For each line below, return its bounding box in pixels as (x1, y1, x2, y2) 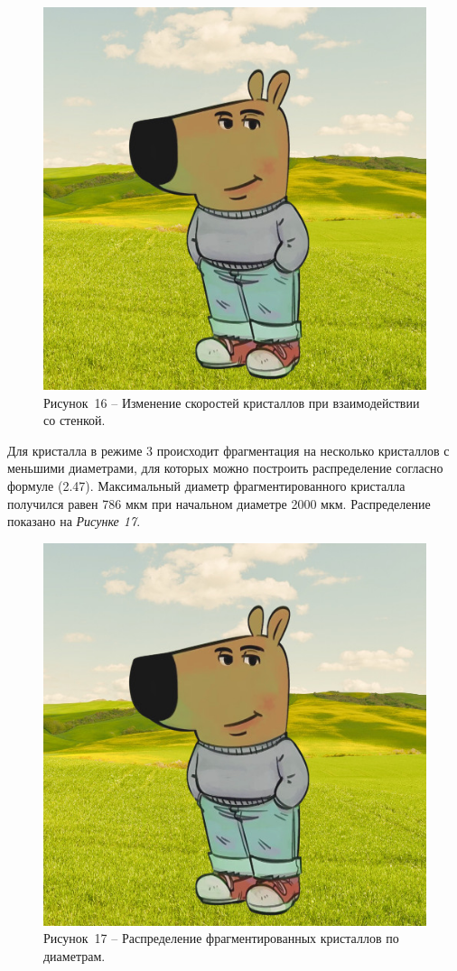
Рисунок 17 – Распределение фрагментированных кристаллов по (43, 929, 399, 948)
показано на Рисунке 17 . (7, 512, 141, 531)
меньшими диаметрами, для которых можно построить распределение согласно (7, 458, 443, 477)
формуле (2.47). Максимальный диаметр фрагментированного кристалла (7, 476, 406, 495)
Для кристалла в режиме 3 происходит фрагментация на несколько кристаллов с (7, 440, 450, 459)
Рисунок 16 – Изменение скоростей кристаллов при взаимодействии (43, 393, 420, 412)
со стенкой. (43, 411, 106, 430)
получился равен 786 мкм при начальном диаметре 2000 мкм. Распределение (7, 494, 431, 513)
